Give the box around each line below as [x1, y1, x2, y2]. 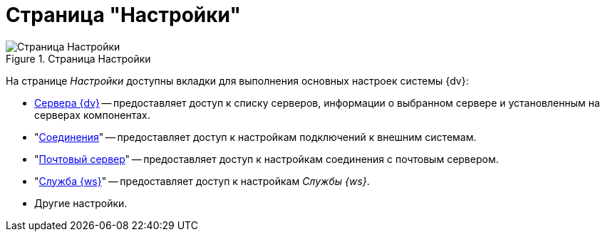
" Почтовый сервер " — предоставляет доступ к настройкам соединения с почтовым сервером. [34, 152, 499, 165]
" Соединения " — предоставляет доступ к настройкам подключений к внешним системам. [34, 130, 477, 143]
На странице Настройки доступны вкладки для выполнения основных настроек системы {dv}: [6, 74, 469, 87]
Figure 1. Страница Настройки [6, 52, 151, 65]
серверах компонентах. [34, 108, 150, 121]
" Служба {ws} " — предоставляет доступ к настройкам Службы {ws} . [34, 174, 370, 187]
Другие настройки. [34, 196, 128, 209]
